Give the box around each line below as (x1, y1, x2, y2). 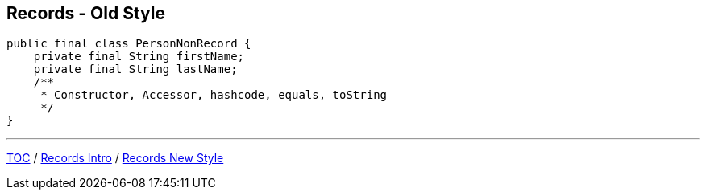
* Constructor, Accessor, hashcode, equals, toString (40, 88, 388, 102)
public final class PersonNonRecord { (6, 37, 251, 51)
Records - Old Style (6, 3, 165, 23)
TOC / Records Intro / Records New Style (6, 151, 224, 165)
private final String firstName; (33, 50, 245, 63)
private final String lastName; (33, 63, 238, 76)
